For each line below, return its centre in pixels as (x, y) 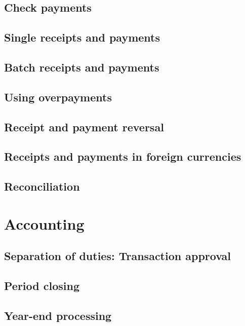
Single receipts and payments (82, 37)
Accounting (44, 223)
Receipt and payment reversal (84, 126)
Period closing (42, 286)
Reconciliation (42, 186)
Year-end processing (58, 315)
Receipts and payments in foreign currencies (123, 156)
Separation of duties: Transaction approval (118, 256)
